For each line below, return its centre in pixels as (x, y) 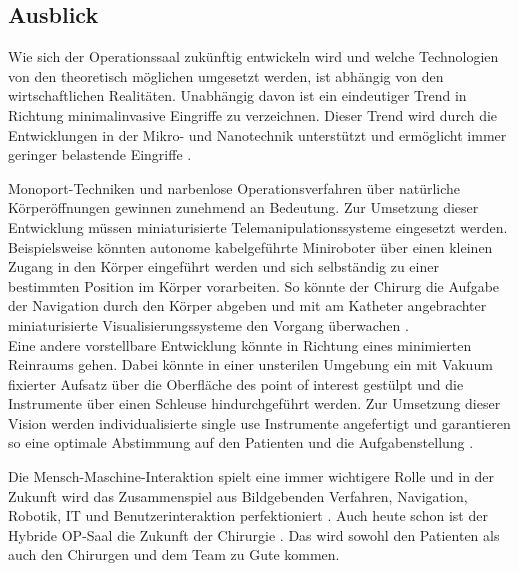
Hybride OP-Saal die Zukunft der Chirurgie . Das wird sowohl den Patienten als (254, 534)
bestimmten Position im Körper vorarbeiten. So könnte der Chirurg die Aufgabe (254, 285)
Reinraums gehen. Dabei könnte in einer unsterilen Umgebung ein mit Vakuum (250, 364)
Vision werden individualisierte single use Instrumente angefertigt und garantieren (259, 422)
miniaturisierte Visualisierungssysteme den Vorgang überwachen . (208, 324)
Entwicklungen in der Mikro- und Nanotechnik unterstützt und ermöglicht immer (257, 134)
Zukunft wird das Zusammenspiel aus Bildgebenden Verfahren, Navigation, (238, 495)
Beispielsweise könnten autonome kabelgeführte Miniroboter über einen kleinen (250, 246)
